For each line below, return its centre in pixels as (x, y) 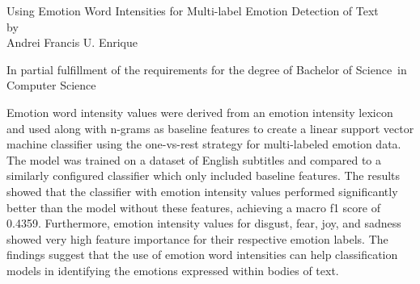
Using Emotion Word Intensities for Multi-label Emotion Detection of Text (193, 10)
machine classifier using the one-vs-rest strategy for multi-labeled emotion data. (204, 144)
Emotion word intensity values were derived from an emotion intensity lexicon (200, 112)
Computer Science (51, 85)
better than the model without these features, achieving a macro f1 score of (193, 207)
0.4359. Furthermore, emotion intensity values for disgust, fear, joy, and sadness (204, 223)
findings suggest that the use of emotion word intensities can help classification (202, 255)
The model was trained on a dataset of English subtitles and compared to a (194, 159)
